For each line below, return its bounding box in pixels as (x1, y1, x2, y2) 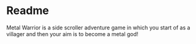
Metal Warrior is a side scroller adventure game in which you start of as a (6, 24, 191, 31)
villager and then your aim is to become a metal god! (6, 30, 139, 37)
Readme (6, 4, 49, 18)
